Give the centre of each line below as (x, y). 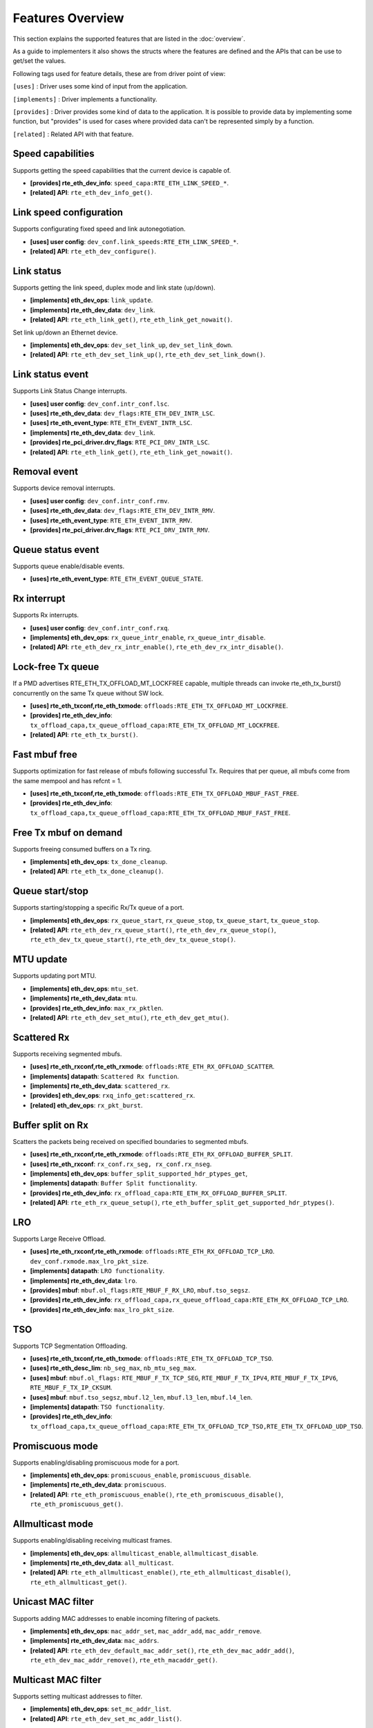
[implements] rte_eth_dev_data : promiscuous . (98, 1485)
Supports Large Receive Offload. (59, 1239)
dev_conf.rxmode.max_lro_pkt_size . (89, 1261)
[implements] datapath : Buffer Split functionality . (114, 1183)
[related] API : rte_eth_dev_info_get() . (92, 193)
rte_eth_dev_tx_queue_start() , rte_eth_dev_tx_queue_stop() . (133, 939)
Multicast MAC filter (57, 1680)
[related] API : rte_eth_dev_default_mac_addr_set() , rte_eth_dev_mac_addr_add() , (162, 1650)
